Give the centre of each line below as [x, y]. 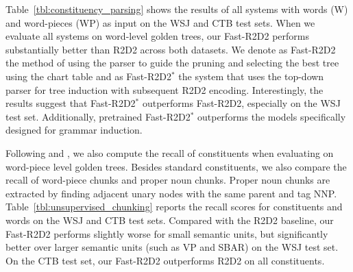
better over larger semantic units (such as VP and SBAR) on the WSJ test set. [172, 247]
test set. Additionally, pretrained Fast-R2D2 [98, 116]
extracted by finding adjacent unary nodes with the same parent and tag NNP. [171, 193]
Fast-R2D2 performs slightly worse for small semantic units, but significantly [167, 233]
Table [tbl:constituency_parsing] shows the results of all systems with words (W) [177, 9]
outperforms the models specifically [271, 116]
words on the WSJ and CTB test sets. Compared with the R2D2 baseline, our [170, 220]
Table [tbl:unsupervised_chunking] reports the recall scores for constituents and [174, 207]
